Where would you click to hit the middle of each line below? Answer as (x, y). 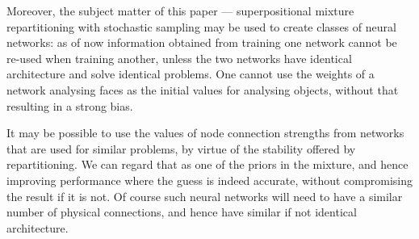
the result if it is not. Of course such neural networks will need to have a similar (205, 196)
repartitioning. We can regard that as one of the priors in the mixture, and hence (207, 164)
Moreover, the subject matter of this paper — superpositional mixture (180, 10)
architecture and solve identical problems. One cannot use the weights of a (191, 74)
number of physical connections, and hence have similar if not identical (182, 212)
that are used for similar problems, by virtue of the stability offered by (181, 148)
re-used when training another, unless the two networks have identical (179, 58)
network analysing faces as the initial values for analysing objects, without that (203, 89)
